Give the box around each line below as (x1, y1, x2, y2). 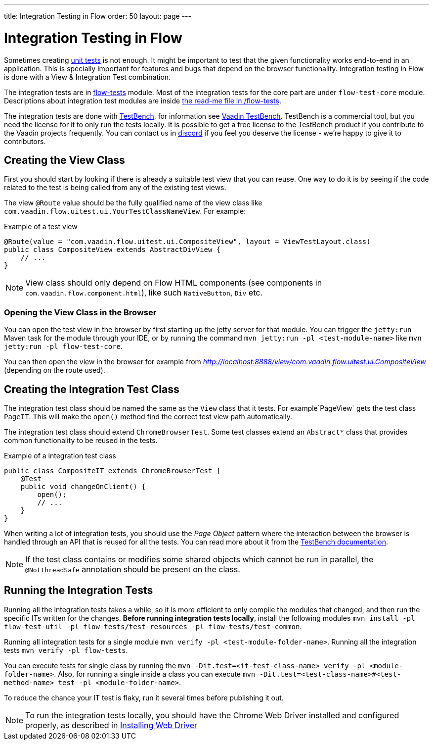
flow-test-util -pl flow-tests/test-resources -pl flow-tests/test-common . (4, 622, 302, 631)
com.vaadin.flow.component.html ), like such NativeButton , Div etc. (25, 288, 262, 298)
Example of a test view (4, 222, 78, 231)
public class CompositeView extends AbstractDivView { (4, 246, 221, 254)
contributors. (4, 137, 46, 146)
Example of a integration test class (4, 451, 116, 460)
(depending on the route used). (4, 366, 105, 375)
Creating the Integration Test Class (4, 383, 179, 396)
